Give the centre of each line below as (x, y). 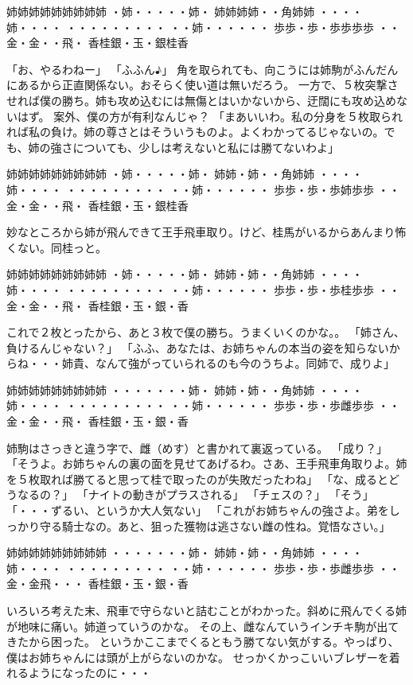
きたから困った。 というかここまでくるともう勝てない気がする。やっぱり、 (203, 642)
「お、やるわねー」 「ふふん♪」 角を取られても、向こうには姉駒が (180, 69)
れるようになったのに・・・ (79, 673)
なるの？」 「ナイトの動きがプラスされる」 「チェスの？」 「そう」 (195, 494)
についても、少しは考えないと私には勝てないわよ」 (206, 147)
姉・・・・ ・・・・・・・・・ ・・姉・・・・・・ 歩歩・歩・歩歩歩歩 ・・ (203, 27)
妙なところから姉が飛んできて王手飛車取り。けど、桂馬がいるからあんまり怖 (206, 232)
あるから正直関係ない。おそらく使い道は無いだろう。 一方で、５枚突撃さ (208, 85)
